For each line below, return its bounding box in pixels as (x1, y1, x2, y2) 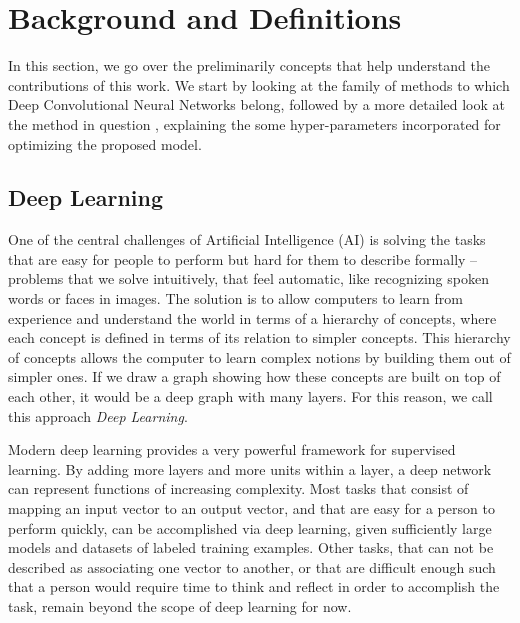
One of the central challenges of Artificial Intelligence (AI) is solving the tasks (8, 229, 486, 250)
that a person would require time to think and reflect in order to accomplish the (8, 576, 500, 597)
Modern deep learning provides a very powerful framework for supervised (8, 439, 456, 460)
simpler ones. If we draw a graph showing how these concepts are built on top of (8, 366, 501, 387)
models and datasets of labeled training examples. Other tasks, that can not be (8, 537, 494, 558)
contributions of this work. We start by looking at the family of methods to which (8, 74, 510, 95)
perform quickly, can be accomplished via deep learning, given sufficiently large (8, 517, 492, 538)
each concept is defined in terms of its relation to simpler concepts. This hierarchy (8, 327, 511, 348)
